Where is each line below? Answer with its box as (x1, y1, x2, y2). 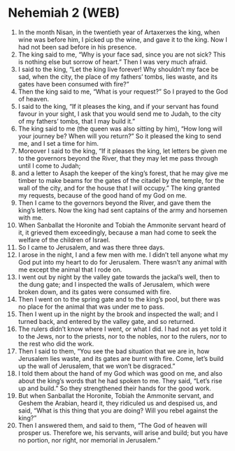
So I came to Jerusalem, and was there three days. (17, 243, 165, 251)
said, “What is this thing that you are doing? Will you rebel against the (17, 406, 218, 415)
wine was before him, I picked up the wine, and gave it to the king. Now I (17, 35, 228, 43)
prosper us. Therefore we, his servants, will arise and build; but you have (17, 428, 228, 437)
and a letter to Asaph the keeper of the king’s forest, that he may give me (17, 169, 229, 177)
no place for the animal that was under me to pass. (17, 302, 165, 311)
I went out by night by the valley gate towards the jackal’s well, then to (17, 272, 220, 281)
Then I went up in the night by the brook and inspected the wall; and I (17, 309, 218, 318)
